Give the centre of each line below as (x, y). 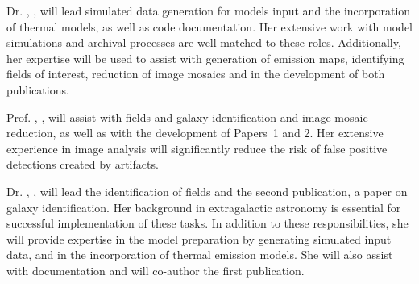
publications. (38, 89)
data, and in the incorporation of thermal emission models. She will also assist (200, 255)
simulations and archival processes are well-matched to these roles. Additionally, (204, 42)
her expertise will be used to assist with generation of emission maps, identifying (205, 58)
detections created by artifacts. (83, 164)
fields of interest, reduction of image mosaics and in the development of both (196, 74)
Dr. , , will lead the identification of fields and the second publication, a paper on (207, 191)
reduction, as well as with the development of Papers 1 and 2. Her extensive (195, 133)
